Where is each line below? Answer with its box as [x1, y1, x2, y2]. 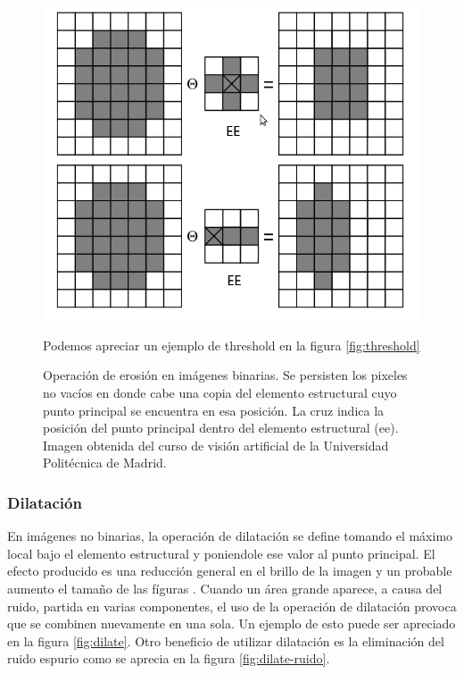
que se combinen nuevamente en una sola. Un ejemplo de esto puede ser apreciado [7, 614, 456, 633]
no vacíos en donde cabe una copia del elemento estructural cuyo [43, 383, 397, 402]
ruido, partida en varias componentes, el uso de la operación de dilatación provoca [7, 596, 457, 615]
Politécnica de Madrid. [43, 453, 167, 472]
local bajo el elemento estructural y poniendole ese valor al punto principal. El [7, 543, 435, 562]
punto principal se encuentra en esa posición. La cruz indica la [43, 400, 385, 419]
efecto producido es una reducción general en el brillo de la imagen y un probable [7, 561, 452, 580]
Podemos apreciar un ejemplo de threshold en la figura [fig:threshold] [43, 335, 420, 354]
